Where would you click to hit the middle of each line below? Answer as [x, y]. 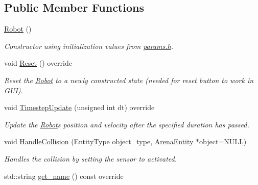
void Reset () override [38, 63]
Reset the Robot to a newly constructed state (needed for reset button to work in [129, 80]
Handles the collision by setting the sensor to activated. [90, 158]
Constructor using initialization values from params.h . [89, 46]
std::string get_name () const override [64, 176]
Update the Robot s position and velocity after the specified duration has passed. [127, 124]
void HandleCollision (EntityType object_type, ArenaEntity [99, 141]
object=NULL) [223, 141]
